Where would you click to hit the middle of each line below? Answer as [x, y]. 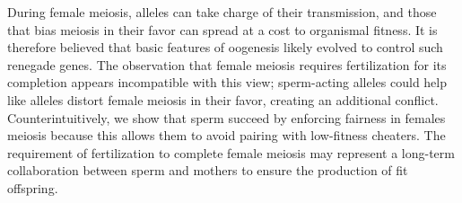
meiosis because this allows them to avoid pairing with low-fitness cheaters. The [227, 135]
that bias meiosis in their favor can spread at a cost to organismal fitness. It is [222, 29]
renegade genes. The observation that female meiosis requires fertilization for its [227, 64]
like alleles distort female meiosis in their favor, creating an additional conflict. [223, 99]
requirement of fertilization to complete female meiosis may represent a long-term [231, 152]
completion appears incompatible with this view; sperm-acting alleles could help [227, 82]
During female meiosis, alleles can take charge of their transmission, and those [222, 12]
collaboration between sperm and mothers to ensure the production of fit [208, 170]
